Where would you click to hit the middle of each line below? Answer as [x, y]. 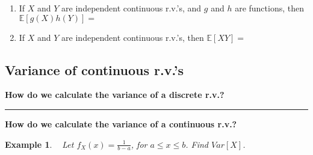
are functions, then [270, 8]
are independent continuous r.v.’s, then [133, 37]
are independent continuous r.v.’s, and [132, 8]
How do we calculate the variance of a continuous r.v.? [121, 123]
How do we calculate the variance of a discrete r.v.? [115, 95]
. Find [197, 144]
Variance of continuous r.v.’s [94, 69]
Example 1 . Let [39, 144]
